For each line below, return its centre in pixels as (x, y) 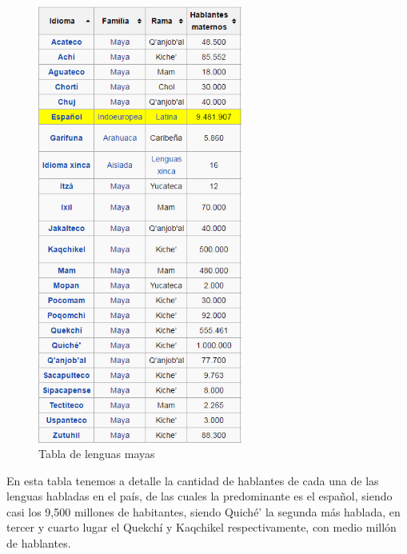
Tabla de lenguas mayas (97, 454)
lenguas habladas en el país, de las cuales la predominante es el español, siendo (200, 496)
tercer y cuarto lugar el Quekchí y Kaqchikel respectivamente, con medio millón (202, 527)
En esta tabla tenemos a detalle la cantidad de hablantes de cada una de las (193, 480)
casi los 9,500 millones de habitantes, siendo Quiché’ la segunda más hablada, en (203, 511)
